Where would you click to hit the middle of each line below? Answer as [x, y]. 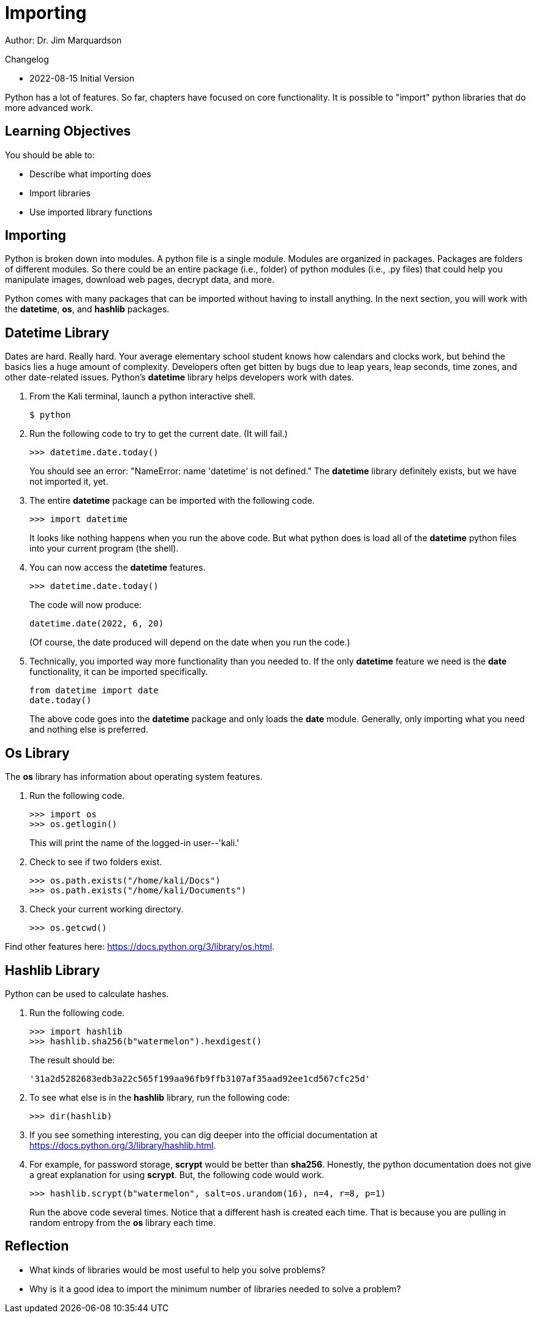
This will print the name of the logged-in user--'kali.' [134, 843]
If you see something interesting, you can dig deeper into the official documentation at [204, 1135]
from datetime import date [94, 691]
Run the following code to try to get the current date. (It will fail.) [159, 434]
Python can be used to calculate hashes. [87, 993]
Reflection [37, 1246]
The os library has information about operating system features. [134, 777]
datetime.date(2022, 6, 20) [97, 624]
